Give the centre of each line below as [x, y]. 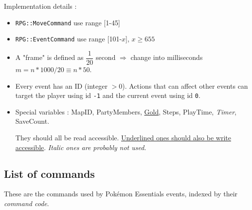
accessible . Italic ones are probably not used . [81, 147]
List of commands [49, 173]
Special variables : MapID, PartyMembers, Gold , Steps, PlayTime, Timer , [126, 111]
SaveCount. [32, 121]
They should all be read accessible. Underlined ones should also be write [123, 137]
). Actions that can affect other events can [185, 86]
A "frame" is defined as [49, 57]
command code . [27, 203]
